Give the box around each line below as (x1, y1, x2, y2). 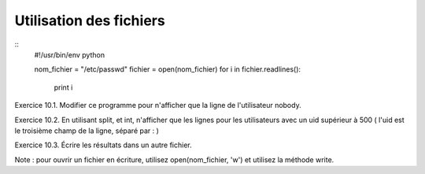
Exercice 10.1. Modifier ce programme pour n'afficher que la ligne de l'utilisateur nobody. (14, 101, 302, 110)
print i (54, 83, 73, 92)
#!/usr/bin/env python (34, 50, 105, 59)
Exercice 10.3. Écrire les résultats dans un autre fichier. (14, 140, 192, 150)
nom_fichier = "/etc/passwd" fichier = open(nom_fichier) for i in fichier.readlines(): (34, 65, 301, 74)
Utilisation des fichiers (14, 12, 165, 29)
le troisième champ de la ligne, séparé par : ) (14, 126, 159, 135)
